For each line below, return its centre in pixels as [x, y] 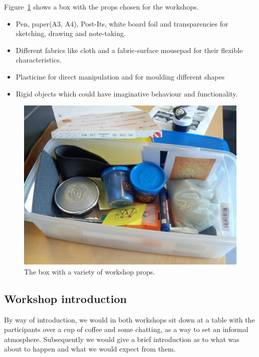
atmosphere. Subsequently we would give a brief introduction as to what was [122, 339]
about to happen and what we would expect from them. [90, 349]
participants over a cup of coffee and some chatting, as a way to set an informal [126, 329]
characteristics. [39, 60]
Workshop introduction [65, 298]
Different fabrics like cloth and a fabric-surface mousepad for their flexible [129, 50]
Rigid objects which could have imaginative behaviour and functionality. [127, 93]
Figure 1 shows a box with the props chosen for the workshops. [101, 6]
